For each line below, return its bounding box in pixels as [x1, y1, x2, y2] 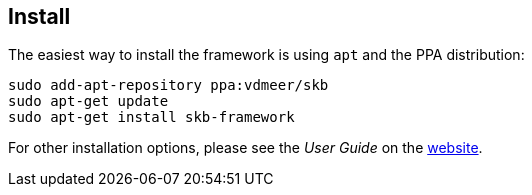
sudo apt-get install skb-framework [8, 109, 295, 126]
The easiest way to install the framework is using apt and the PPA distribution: [8, 46, 525, 64]
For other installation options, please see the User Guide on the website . [8, 139, 483, 157]
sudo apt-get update [8, 93, 169, 110]
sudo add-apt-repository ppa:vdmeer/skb [8, 77, 329, 94]
